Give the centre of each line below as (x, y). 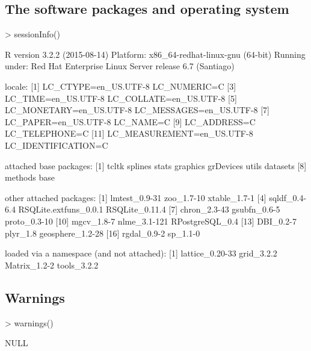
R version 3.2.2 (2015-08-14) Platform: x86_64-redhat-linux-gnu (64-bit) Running (155, 54)
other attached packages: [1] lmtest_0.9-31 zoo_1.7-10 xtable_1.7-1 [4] (136, 197)
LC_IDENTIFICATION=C (57, 145)
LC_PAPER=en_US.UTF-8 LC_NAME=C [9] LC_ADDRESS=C (130, 121)
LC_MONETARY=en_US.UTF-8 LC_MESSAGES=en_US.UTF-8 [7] (137, 110)
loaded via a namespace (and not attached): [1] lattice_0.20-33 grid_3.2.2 (141, 253)
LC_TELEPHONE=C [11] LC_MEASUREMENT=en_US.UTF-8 (129, 133)
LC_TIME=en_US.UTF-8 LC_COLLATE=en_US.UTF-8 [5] (121, 98)
